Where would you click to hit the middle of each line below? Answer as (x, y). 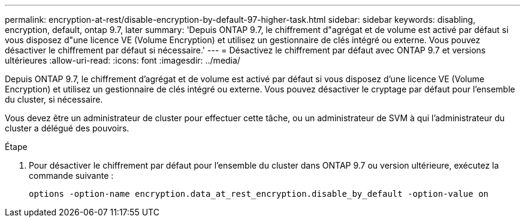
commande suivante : (71, 175)
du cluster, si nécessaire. (54, 99)
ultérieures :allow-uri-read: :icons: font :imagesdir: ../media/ (123, 60)
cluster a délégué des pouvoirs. (67, 128)
